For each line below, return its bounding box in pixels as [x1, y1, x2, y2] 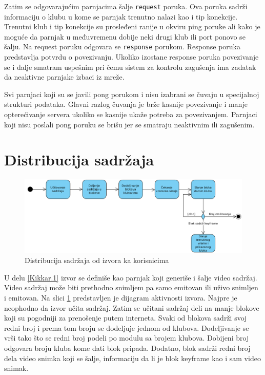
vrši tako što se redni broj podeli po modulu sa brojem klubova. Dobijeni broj [4, 332, 249, 343]
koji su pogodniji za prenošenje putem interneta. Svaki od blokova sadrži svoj [4, 312, 247, 323]
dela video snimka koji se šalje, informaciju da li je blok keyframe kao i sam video [4, 352, 261, 363]
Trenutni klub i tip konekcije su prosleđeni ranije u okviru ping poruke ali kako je [4, 21, 260, 32]
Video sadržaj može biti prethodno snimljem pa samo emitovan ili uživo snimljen [4, 282, 258, 293]
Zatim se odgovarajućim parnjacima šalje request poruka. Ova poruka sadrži [4, 1, 248, 11]
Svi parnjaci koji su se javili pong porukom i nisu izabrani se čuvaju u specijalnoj [4, 88, 259, 99]
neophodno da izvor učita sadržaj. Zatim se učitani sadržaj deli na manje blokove [4, 302, 259, 313]
